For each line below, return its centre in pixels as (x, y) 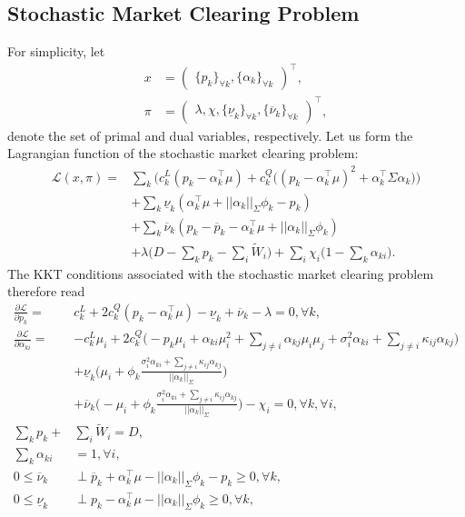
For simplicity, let (56, 51)
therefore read (46, 291)
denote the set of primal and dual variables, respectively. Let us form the (210, 135)
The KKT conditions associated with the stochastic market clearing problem (221, 273)
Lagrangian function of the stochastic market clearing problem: (183, 153)
